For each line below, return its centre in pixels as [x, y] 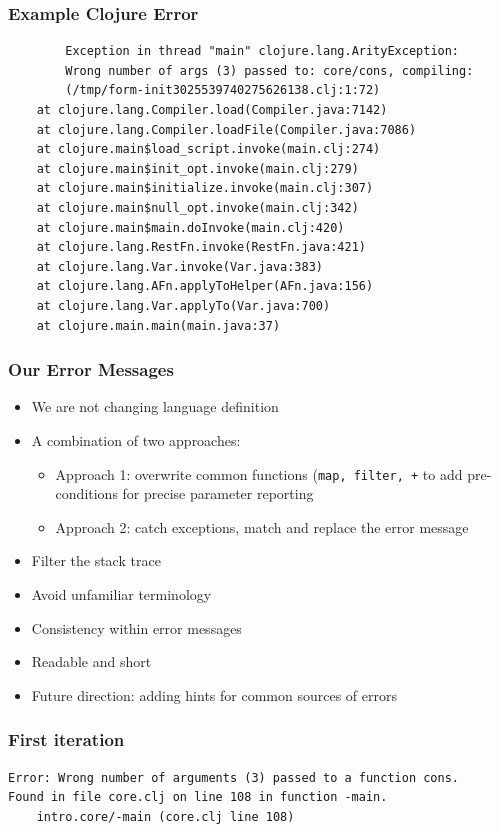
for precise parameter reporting [218, 493]
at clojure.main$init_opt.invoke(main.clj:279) [197, 168]
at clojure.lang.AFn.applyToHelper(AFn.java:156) [205, 286]
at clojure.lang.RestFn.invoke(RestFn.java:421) [201, 247]
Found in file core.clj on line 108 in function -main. [198, 797]
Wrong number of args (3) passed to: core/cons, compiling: [269, 70]
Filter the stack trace [96, 560]
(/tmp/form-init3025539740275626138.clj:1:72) [223, 90]
